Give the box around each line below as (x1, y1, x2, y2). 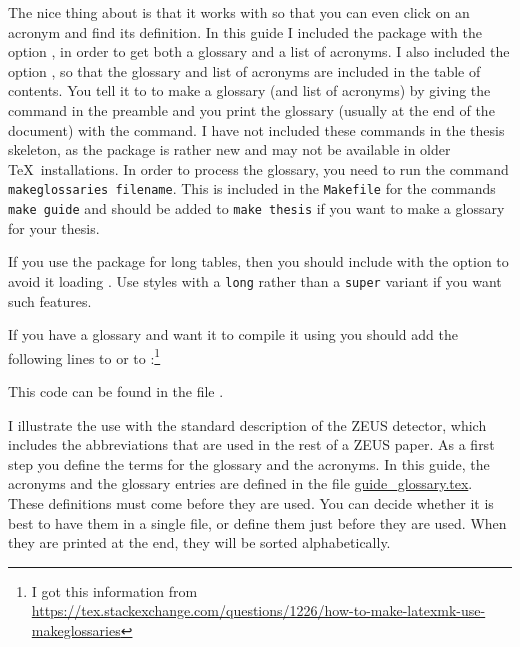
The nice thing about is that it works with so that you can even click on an (8, 2, 470, 22)
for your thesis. (8, 217, 100, 238)
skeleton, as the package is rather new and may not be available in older (8, 139, 451, 160)
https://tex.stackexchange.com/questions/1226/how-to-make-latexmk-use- (31, 600, 486, 621)
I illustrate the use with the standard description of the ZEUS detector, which (8, 414, 487, 435)
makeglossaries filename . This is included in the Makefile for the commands (8, 178, 496, 199)
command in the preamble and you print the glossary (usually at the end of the (8, 99, 495, 120)
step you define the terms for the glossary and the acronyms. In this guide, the (8, 453, 490, 474)
